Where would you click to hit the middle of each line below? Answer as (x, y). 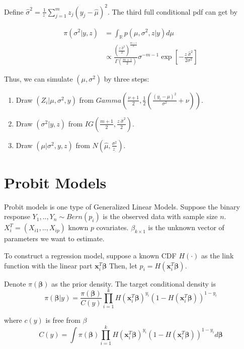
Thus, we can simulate (38, 78)
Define (14, 11)
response (17, 216)
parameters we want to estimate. (54, 238)
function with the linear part (48, 265)
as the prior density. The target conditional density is (134, 283)
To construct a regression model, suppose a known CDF (90, 255)
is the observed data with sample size (160, 216)
